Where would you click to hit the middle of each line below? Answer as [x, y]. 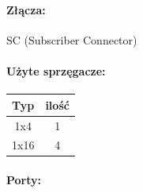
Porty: [24, 180]
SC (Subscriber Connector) [72, 39]
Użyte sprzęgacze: [56, 70]
